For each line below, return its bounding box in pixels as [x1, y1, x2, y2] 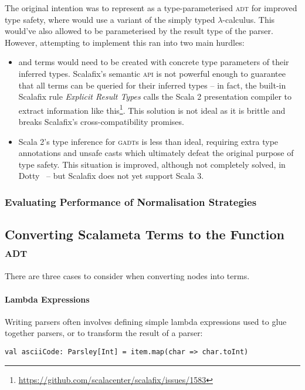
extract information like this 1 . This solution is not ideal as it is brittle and [18, 102, 286, 116]
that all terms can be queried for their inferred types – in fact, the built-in [18, 79, 286, 91]
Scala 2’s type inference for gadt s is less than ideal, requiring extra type [18, 135, 279, 147]
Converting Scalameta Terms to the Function [5, 225, 284, 243]
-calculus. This [222, 13, 275, 25]
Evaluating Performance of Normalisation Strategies [5, 194, 257, 209]
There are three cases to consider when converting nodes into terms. [5, 270, 250, 282]
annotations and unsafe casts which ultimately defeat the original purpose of [18, 147, 294, 159]
